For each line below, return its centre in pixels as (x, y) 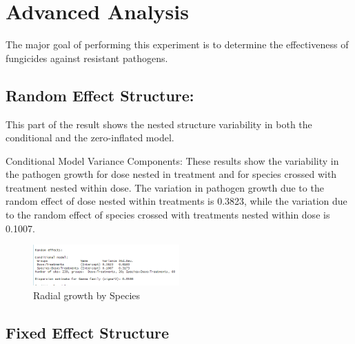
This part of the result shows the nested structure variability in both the (159, 124)
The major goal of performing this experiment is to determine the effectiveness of (177, 44)
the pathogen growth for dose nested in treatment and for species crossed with (171, 174)
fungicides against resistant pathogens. (87, 58)
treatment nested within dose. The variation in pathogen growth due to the (165, 187)
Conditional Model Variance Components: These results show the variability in (172, 160)
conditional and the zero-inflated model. (90, 138)
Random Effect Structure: (100, 95)
